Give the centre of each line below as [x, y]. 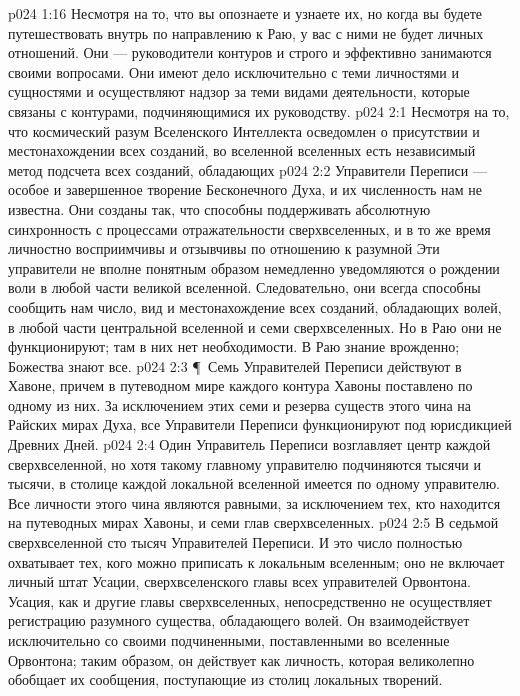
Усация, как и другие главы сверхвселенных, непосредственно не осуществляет [250, 600]
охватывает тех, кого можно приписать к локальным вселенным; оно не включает [256, 561]
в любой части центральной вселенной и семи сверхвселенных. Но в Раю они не [255, 326]
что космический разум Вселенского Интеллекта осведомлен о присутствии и [244, 130]
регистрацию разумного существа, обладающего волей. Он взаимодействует [239, 620]
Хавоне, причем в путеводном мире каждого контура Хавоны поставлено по [240, 385]
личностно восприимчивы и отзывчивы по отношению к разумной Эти [224, 248]
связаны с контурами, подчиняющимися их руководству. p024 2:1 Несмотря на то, [259, 110]
